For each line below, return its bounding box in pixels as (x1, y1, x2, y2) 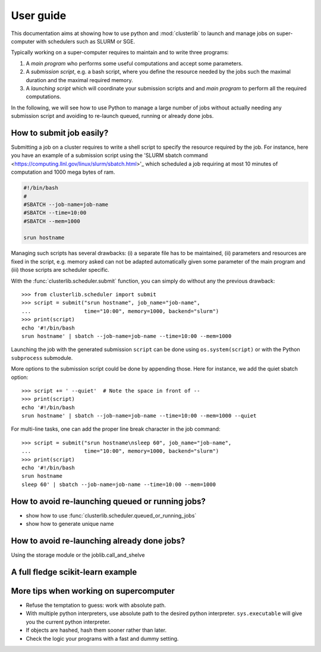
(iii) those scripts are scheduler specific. (11, 267, 110, 274)
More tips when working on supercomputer (11, 586, 175, 596)
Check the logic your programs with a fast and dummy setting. (26, 635, 179, 642)
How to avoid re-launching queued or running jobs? (11, 496, 206, 506)
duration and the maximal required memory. (26, 76, 133, 83)
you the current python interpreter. (26, 618, 111, 625)
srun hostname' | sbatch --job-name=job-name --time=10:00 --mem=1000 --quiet (21, 412, 257, 419)
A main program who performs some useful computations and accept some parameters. (26, 59, 243, 67)
